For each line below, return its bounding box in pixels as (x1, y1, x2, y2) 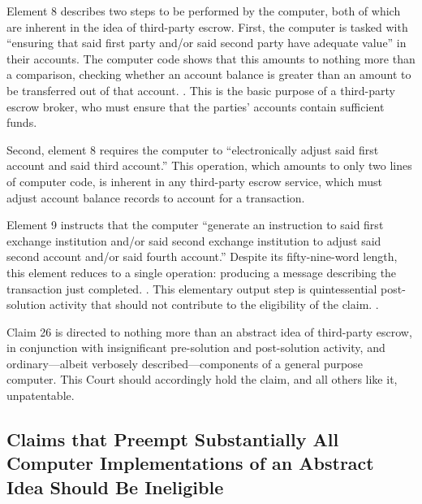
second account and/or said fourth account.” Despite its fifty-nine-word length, (6, 248, 398, 265)
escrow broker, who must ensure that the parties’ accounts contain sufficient (6, 98, 385, 115)
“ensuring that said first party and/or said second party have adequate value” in (6, 34, 407, 51)
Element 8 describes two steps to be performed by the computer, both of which (6, 2, 401, 19)
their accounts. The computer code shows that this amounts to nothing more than (6, 50, 416, 67)
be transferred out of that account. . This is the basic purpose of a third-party (6, 81, 395, 98)
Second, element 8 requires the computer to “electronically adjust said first (6, 141, 379, 158)
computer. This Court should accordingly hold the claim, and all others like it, (6, 371, 398, 388)
